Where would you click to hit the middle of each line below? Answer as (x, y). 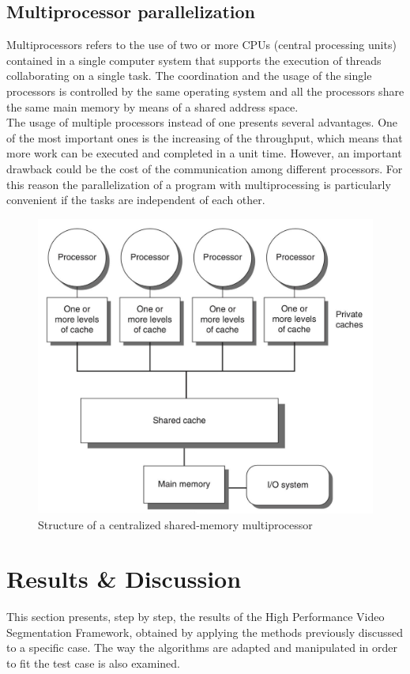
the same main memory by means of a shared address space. (152, 106)
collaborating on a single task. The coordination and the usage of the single (189, 76)
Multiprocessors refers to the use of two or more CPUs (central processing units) (201, 45)
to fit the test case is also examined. (93, 663)
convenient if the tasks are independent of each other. (136, 200)
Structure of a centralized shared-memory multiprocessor (175, 524)
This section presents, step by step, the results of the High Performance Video (196, 617)
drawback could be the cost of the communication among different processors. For (205, 168)
